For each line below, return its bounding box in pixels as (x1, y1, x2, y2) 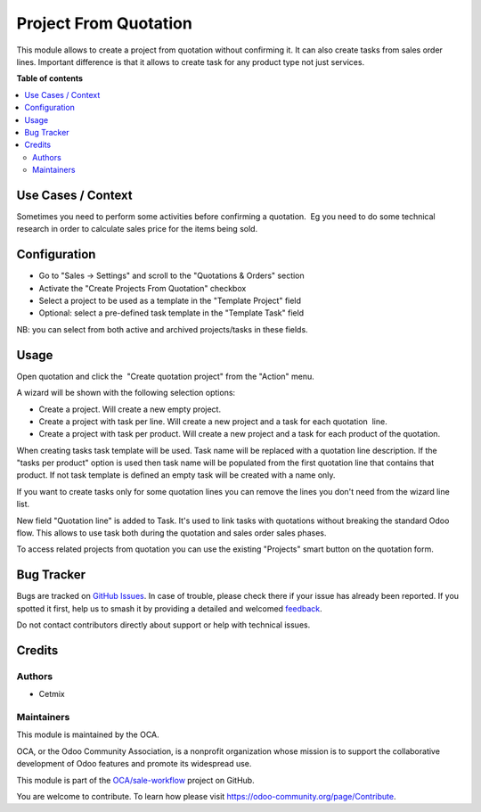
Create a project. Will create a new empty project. (38, 404, 222, 414)
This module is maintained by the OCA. (16, 729, 159, 740)
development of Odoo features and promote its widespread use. (16, 759, 252, 769)
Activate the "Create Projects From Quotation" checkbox (38, 283, 247, 293)
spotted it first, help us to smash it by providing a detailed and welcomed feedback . (16, 603, 322, 614)
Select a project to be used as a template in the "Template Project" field (38, 295, 302, 307)
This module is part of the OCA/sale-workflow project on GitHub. (16, 775, 255, 785)
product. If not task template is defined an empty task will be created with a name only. (16, 470, 336, 480)
